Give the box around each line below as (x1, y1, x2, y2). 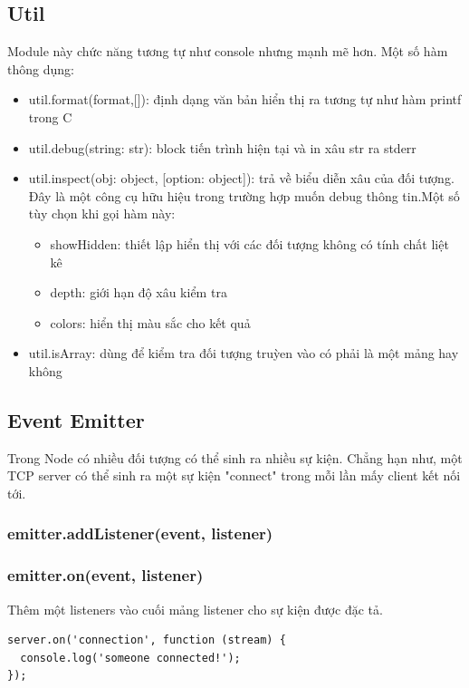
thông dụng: (7, 59, 74, 78)
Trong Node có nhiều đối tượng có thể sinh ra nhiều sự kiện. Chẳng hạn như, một (7, 448, 463, 467)
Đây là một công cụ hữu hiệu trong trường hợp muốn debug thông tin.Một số (28, 186, 460, 205)
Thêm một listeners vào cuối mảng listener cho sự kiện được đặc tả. (7, 599, 383, 618)
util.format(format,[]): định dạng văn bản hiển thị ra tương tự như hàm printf (28, 90, 462, 109)
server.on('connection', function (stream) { (7, 634, 286, 647)
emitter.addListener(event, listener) (7, 522, 273, 545)
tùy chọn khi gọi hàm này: (28, 204, 176, 223)
